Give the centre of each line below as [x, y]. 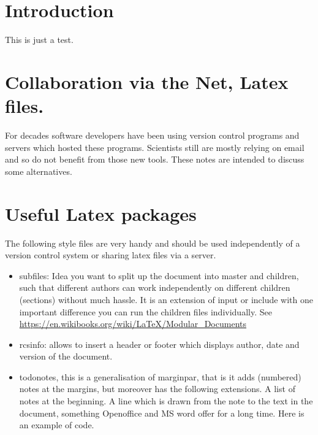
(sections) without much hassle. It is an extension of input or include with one [166, 299]
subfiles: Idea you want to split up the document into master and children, [159, 275]
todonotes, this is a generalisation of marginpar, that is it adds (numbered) [160, 376]
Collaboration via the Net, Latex [147, 81]
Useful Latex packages [101, 213]
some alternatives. [39, 171]
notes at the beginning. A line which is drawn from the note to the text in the [166, 401]
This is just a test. [39, 40]
